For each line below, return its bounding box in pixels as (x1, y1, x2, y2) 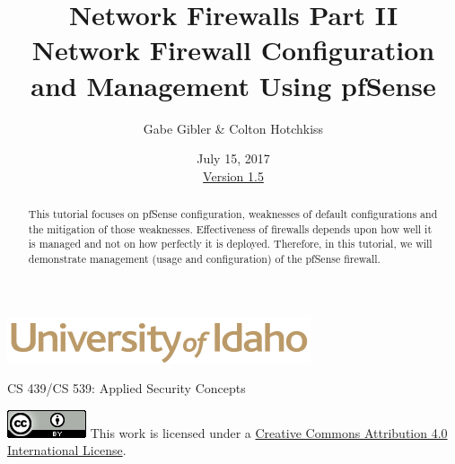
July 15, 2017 (197, 149, 270, 168)
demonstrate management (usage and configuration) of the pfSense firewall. (28, 251, 381, 267)
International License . (7, 441, 127, 460)
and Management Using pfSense (31, 66, 436, 103)
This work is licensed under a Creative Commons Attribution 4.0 (90, 423, 448, 442)
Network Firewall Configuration (31, 31, 435, 68)
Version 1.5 (203, 166, 264, 185)
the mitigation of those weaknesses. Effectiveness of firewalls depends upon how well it (28, 221, 433, 236)
